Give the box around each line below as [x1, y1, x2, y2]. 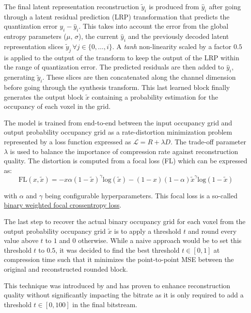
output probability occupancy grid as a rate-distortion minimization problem [4, 127, 232, 137]
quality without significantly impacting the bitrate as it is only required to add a [4, 290, 244, 300]
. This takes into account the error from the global [78, 21, 229, 31]
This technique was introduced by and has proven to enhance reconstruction [4, 280, 231, 290]
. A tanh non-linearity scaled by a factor [112, 41, 232, 51]
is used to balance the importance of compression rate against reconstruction [10, 146, 238, 156]
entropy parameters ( [4, 31, 66, 41]
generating [4, 72, 35, 82]
